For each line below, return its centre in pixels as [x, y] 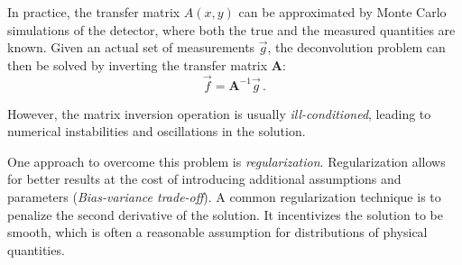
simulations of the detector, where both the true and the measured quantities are [231, 29]
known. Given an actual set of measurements [131, 47]
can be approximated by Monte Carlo [342, 12]
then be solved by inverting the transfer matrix [138, 64]
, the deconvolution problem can [356, 47]
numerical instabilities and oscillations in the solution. [157, 131]
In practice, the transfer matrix [94, 12]
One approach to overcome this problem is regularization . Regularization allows [226, 161]
